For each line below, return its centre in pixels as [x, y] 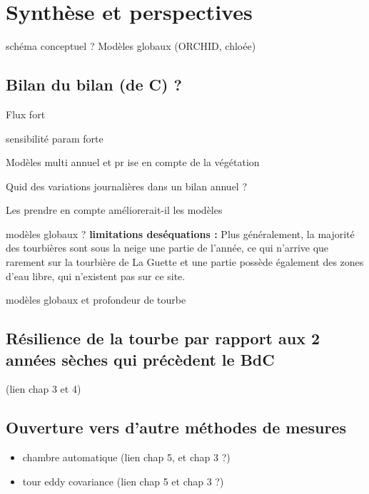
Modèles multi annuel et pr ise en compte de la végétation [133, 162]
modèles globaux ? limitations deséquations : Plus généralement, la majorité [180, 233]
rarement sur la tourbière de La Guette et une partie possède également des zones [185, 262]
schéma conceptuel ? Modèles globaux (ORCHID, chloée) [131, 46]
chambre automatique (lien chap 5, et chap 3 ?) [126, 457]
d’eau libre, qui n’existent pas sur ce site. [96, 276]
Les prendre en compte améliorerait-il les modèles [114, 210]
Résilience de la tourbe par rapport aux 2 [163, 338]
